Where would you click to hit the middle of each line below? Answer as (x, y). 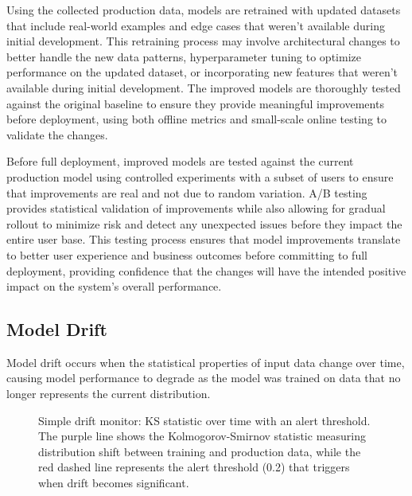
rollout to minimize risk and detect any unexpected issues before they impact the (204, 223)
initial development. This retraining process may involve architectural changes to (203, 41)
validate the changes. (57, 134)
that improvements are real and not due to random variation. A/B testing (187, 192)
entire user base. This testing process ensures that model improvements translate (204, 239)
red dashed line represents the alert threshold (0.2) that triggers (194, 467)
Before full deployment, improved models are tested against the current (180, 161)
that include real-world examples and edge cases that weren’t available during (196, 25)
